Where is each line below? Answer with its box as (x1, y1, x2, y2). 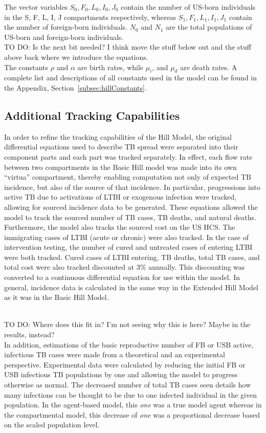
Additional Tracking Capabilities (4, 107, 180, 123)
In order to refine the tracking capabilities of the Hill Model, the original (4, 131, 232, 142)
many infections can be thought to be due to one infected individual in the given (4, 389, 257, 400)
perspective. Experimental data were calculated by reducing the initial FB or (4, 359, 246, 370)
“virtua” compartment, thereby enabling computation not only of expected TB (4, 171, 251, 182)
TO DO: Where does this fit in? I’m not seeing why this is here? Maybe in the (4, 319, 251, 330)
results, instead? (4, 329, 55, 340)
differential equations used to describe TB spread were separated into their (4, 141, 238, 152)
